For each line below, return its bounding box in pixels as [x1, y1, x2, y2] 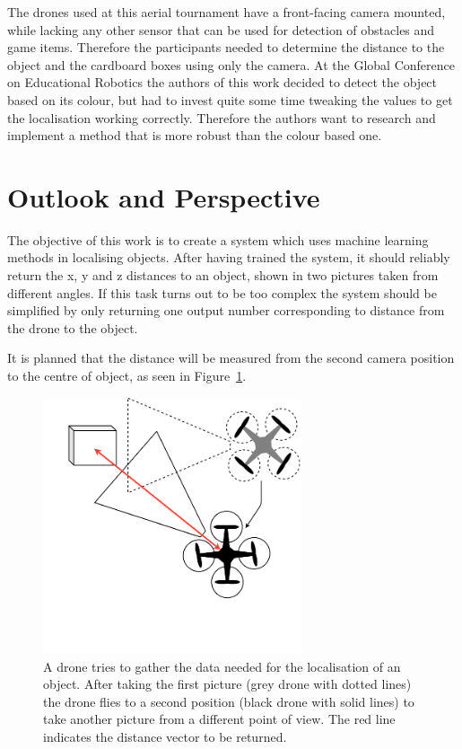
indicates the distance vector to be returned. [43, 727, 287, 746]
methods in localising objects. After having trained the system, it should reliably [7, 248, 450, 267]
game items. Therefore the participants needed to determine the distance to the [7, 38, 445, 57]
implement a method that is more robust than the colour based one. [7, 126, 382, 145]
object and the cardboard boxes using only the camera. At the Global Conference [7, 55, 455, 74]
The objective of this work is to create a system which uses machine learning [7, 230, 429, 249]
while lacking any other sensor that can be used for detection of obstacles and [7, 20, 435, 39]
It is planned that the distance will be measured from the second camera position [7, 348, 455, 367]
